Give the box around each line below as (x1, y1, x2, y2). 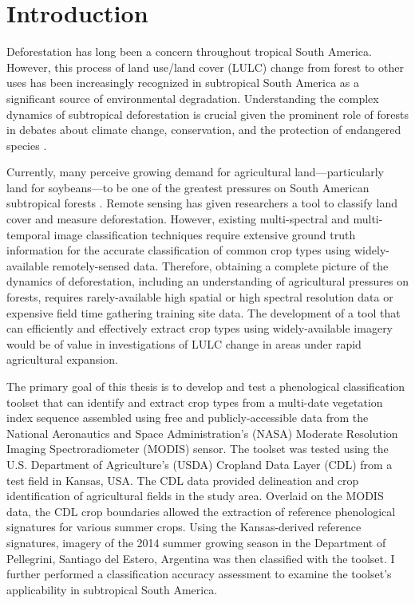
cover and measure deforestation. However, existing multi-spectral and (6, 211, 350, 227)
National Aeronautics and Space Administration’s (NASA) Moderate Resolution (6, 424, 398, 441)
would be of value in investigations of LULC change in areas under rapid (6, 335, 362, 352)
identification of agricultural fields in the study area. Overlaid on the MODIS (6, 487, 384, 504)
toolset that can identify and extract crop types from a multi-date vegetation (6, 393, 383, 410)
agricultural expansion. (6, 351, 118, 368)
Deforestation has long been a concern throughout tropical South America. (6, 43, 372, 60)
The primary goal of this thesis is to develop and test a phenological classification (6, 378, 405, 394)
